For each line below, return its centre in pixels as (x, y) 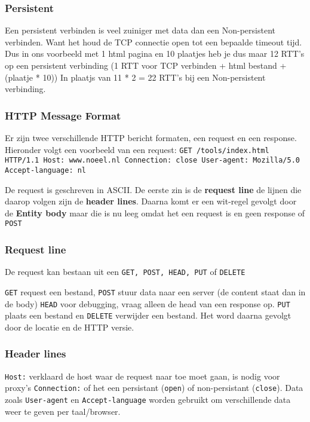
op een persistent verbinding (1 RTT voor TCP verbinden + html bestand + (146, 65)
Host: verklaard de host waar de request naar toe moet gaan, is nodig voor (142, 376)
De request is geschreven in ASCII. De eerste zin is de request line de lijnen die (153, 189)
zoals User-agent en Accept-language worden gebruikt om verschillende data (148, 399)
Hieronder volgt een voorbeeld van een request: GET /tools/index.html (137, 149)
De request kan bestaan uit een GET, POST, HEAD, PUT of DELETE (125, 272)
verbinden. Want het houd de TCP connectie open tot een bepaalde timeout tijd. (154, 42)
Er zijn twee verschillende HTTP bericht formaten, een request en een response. (151, 137)
